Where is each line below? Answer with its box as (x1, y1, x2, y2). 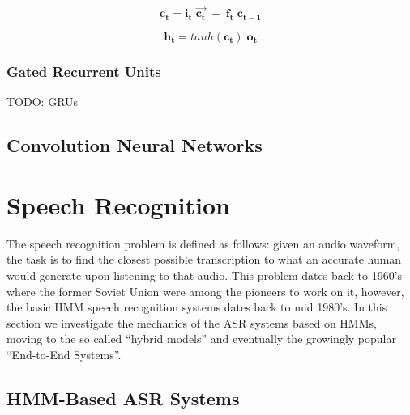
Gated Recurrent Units (6, 61, 161, 81)
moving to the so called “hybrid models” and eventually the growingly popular (6, 330, 396, 347)
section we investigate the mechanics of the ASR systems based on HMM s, (6, 314, 377, 331)
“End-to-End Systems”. (6, 345, 122, 362)
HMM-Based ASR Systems (6, 385, 240, 410)
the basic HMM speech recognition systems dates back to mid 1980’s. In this (6, 299, 387, 315)
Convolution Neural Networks (6, 133, 263, 158)
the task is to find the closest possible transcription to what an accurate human (6, 251, 402, 268)
